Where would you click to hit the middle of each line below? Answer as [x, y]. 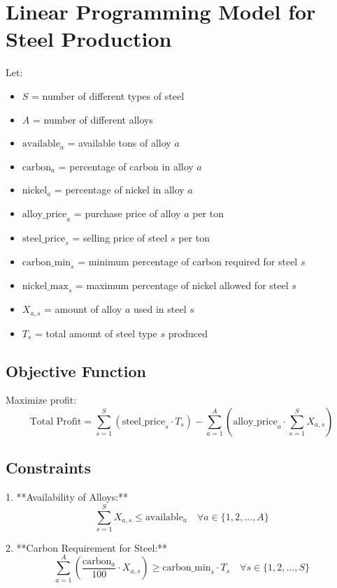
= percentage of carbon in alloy [126, 166]
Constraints [48, 468]
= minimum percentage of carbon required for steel [188, 262]
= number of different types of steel [108, 95]
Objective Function [76, 370]
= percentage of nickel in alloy [119, 190]
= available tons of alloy [119, 143]
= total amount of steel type [96, 333]
